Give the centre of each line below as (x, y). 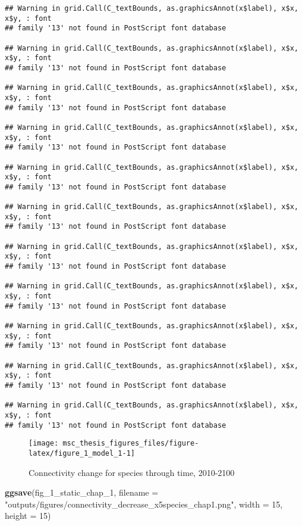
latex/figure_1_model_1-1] (82, 453)
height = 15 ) (28, 516)
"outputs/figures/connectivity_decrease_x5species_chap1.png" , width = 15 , (144, 504)
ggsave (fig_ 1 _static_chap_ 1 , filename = (82, 492)
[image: (44, 443)
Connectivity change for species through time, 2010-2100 (132, 472)
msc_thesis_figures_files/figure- (131, 443)
